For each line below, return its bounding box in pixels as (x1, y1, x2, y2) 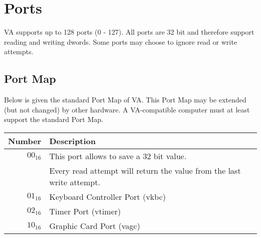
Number (8, 135, 42, 147)
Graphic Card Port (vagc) (49, 219, 141, 231)
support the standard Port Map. (4, 114, 103, 125)
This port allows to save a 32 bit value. (49, 150, 187, 162)
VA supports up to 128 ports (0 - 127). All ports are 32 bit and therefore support (4, 27, 254, 37)
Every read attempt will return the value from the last (49, 164, 241, 176)
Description (49, 135, 96, 147)
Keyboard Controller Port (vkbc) (49, 190, 166, 202)
